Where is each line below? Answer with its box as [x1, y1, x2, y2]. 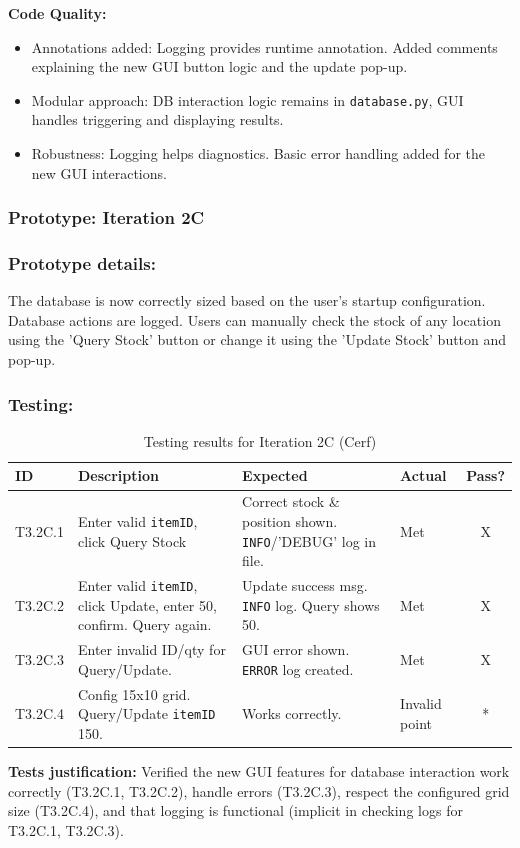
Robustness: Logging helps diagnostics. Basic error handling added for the [31, 143, 485, 164]
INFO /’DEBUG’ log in [242, 530, 376, 551]
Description [78, 465, 160, 486]
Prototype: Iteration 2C [8, 205, 205, 230]
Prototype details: [8, 250, 156, 275]
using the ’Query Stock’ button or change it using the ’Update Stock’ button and [8, 329, 507, 350]
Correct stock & [242, 491, 340, 512]
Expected [242, 465, 308, 486]
